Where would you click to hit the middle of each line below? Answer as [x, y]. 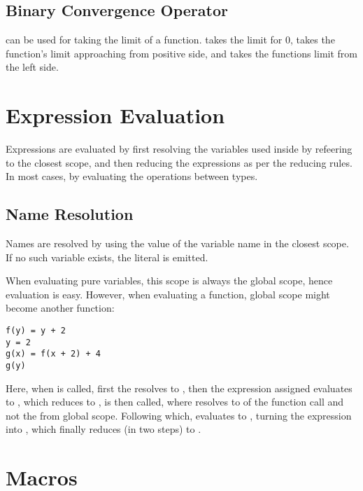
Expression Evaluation [115, 115]
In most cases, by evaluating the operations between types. [132, 176]
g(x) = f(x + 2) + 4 [54, 354]
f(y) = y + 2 [36, 331]
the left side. [32, 67]
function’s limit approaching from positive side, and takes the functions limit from [181, 53]
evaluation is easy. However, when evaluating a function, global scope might [168, 294]
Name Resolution [70, 214]
